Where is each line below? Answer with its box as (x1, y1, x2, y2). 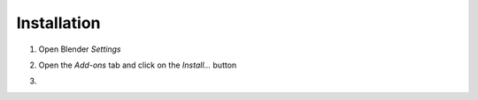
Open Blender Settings (38, 44, 121, 54)
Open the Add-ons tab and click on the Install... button (38, 60, 237, 70)
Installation (16, 13, 101, 32)
